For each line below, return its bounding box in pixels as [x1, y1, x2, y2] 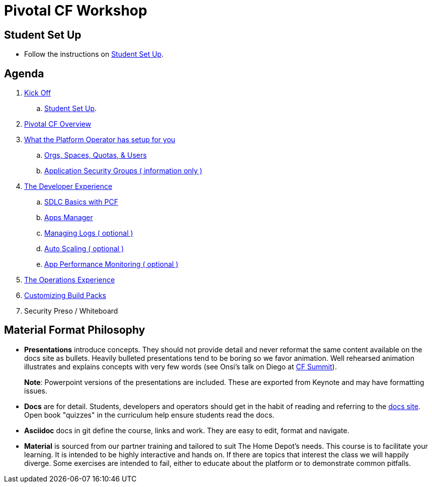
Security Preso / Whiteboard [24, 307, 118, 316]
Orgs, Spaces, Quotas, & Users [44, 151, 147, 160]
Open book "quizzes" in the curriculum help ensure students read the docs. [24, 410, 275, 419]
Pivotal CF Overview [24, 120, 92, 129]
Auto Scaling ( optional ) [44, 244, 124, 253]
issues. [24, 386, 48, 395]
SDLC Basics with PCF [44, 198, 118, 207]
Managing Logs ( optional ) [44, 229, 133, 238]
